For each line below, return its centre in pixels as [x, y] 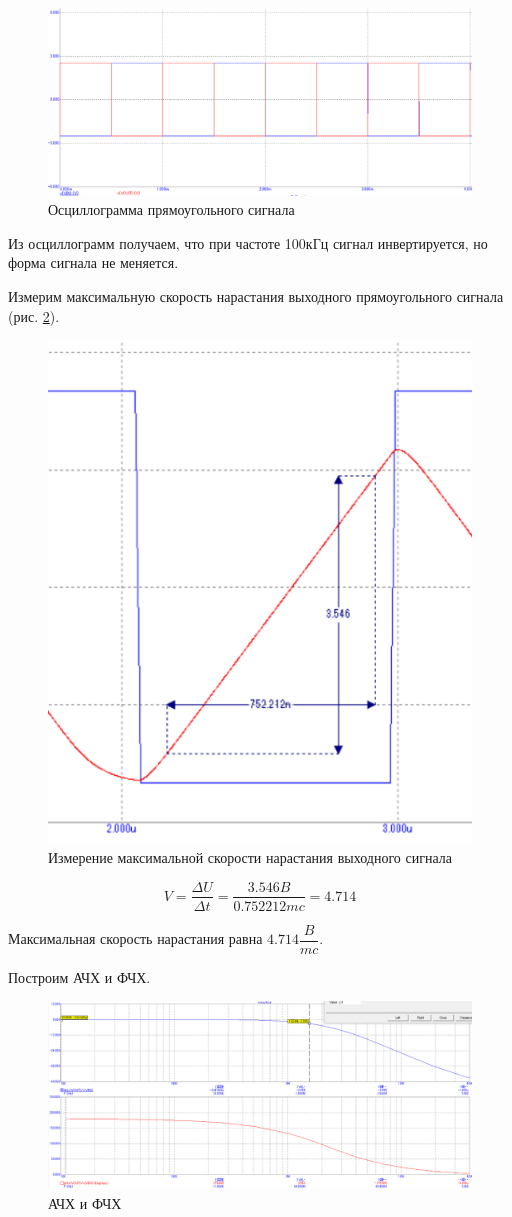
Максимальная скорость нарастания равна [135, 938]
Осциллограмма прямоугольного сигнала [171, 209]
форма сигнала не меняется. [93, 262]
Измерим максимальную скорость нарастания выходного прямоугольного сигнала [256, 295]
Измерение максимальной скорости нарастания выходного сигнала [250, 856]
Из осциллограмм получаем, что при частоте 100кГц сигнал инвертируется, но [248, 242]
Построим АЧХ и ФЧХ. [79, 976]
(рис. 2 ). [34, 315]
